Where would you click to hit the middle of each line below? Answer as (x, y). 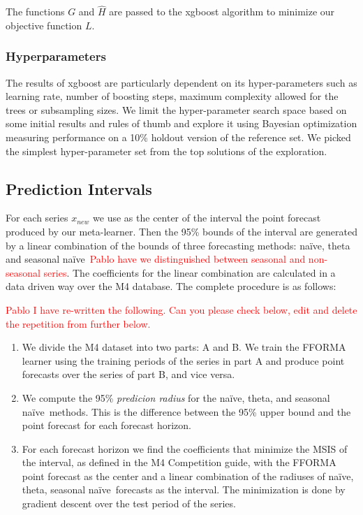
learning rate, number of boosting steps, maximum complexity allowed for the (172, 96)
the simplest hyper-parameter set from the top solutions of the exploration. (166, 151)
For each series (37, 218)
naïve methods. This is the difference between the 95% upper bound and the (186, 411)
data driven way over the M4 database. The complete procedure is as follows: (171, 286)
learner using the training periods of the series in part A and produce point (183, 360)
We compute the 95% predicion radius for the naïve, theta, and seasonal (176, 397)
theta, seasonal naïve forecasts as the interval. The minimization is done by (184, 489)
